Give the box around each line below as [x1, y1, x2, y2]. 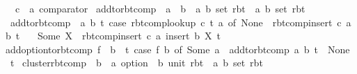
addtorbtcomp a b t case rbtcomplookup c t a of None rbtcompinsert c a [10, 15, 351, 29]
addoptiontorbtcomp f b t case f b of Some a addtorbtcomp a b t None [5, 41, 350, 56]
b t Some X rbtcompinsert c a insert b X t [5, 28, 221, 43]
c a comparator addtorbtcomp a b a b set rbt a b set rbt [15, 1, 306, 15]
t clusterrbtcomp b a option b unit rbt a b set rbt [10, 55, 263, 70]
